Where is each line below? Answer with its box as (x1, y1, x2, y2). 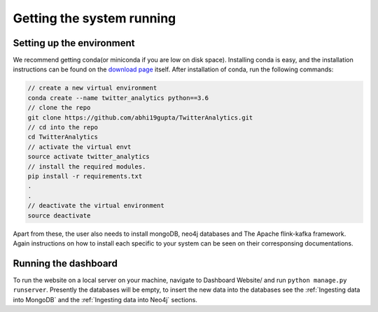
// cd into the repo (27, 123, 98, 131)
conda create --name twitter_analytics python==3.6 (27, 94, 209, 101)
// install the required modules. (27, 162, 146, 171)
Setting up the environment (13, 37, 135, 49)
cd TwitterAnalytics (27, 133, 98, 141)
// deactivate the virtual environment (27, 201, 164, 210)
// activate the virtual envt (27, 143, 132, 150)
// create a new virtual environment (27, 84, 157, 92)
